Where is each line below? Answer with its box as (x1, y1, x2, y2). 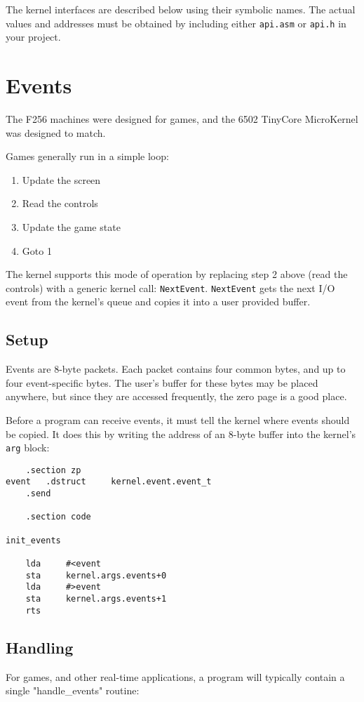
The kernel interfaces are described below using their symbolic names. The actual (6, 2, 356, 16)
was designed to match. (6, 125, 106, 140)
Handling (6, 636, 74, 658)
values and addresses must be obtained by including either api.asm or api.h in (6, 15, 346, 30)
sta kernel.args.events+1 (25, 594, 167, 604)
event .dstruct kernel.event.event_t (6, 477, 212, 487)
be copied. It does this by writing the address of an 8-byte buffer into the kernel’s (6, 426, 356, 441)
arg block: (6, 440, 50, 455)
